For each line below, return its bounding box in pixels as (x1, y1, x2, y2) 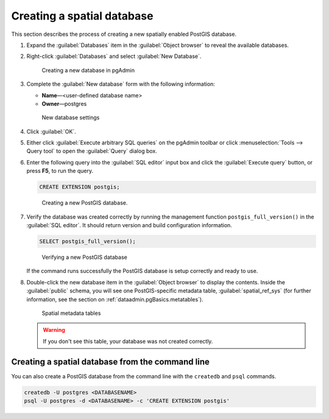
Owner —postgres (41, 100, 87, 107)
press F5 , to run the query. (26, 167, 94, 175)
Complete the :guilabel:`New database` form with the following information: (26, 80, 216, 88)
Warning (43, 326, 65, 334)
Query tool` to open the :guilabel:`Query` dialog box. (26, 147, 158, 155)
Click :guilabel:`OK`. (26, 128, 76, 135)
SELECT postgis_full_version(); (39, 238, 136, 245)
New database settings (41, 114, 100, 121)
